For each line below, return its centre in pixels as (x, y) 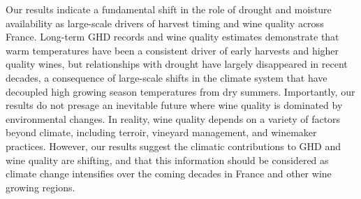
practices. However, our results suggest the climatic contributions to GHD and (174, 146)
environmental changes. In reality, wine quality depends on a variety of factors (173, 118)
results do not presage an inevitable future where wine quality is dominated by (174, 105)
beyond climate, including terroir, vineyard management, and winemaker (161, 132)
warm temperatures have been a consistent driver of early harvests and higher (172, 50)
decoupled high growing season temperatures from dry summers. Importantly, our (180, 91)
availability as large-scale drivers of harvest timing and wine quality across (165, 23)
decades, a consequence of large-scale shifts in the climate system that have (167, 77)
